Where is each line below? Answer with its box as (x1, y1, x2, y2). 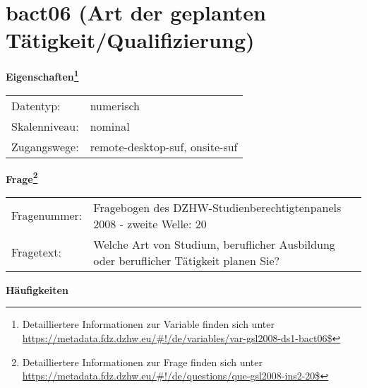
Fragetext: (11, 244, 61, 261)
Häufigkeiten (6, 282, 68, 297)
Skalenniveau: (11, 117, 79, 134)
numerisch (90, 97, 140, 114)
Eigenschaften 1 (6, 67, 79, 83)
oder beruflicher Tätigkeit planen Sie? (93, 252, 280, 269)
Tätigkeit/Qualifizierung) (6, 25, 255, 54)
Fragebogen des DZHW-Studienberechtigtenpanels (93, 199, 342, 216)
